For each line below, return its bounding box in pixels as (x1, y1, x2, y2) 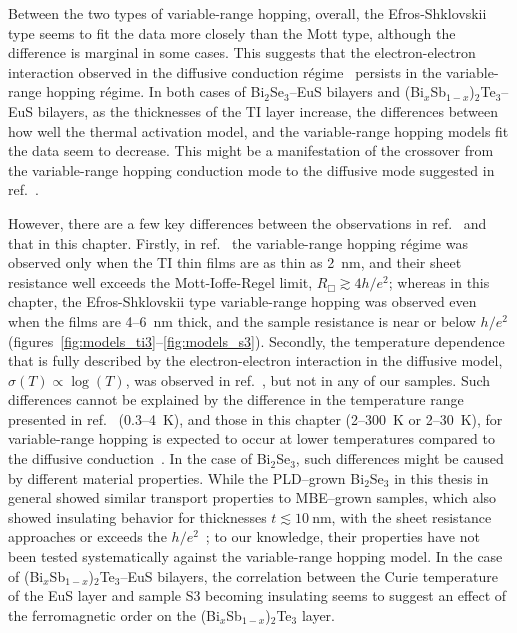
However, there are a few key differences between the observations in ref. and (8, 212, 487, 233)
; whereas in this (388, 271, 490, 292)
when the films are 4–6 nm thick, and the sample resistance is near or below (8, 310, 476, 331)
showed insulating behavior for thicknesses (8, 506, 267, 527)
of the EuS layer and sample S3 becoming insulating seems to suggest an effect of (8, 585, 507, 606)
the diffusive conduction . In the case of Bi (8, 448, 271, 469)
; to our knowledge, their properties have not (205, 526, 480, 547)
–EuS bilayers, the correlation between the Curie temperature (120, 565, 498, 586)
